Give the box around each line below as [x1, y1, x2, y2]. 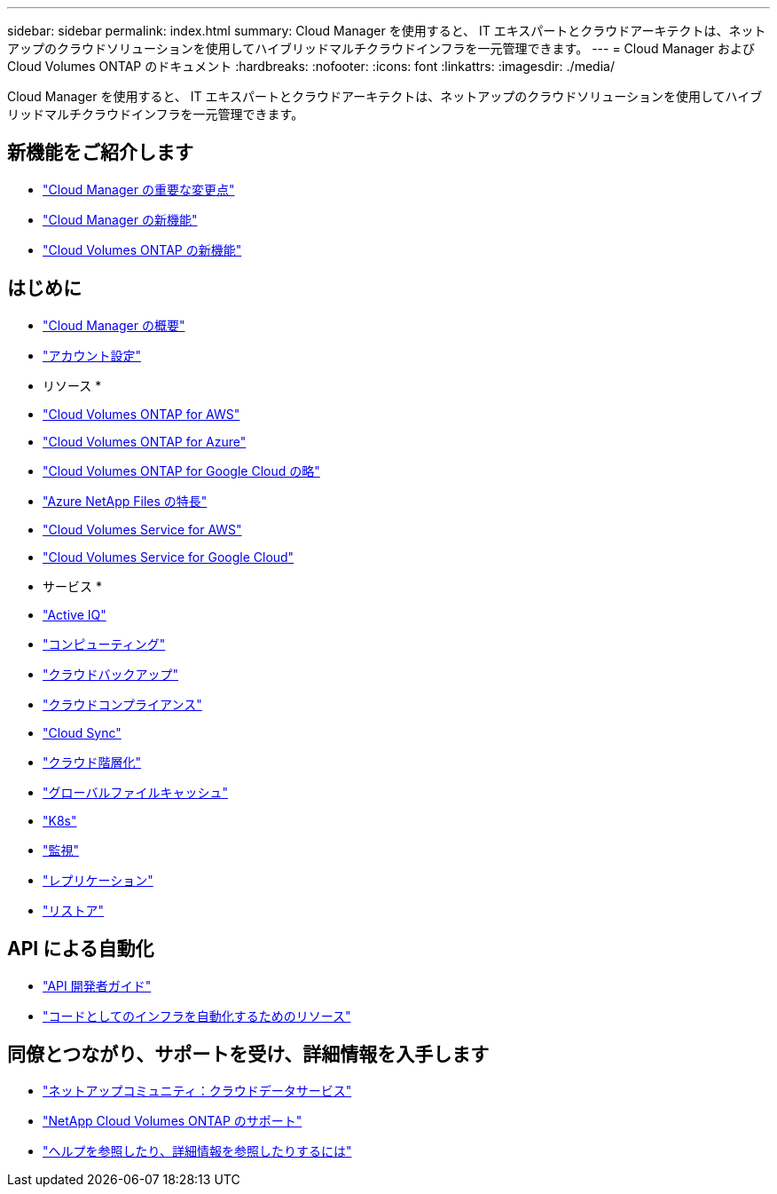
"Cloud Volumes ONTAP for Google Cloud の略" [43, 463, 320, 478]
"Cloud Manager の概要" [43, 317, 185, 333]
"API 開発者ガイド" [43, 977, 152, 993]
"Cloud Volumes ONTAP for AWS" [43, 406, 240, 422]
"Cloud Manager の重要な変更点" [43, 181, 235, 197]
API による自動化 [7, 937, 154, 961]
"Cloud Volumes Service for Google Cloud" [43, 549, 294, 565]
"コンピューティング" [43, 636, 166, 652]
